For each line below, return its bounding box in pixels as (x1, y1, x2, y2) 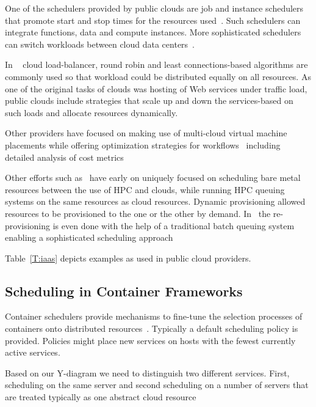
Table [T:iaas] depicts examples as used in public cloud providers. (5, 251, 251, 264)
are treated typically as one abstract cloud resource (5, 391, 196, 403)
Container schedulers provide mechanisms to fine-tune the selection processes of (5, 310, 303, 323)
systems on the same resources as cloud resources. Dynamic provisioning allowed (5, 195, 306, 208)
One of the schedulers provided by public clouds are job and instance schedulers (5, 2, 304, 14)
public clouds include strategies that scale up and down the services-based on (5, 94, 293, 107)
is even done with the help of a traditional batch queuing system (52, 219, 295, 232)
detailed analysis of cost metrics (5, 150, 124, 163)
